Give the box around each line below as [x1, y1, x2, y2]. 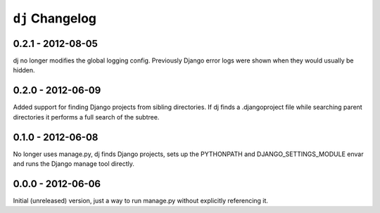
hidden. [13, 66, 35, 75]
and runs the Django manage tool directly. [13, 160, 135, 168]
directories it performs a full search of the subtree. [13, 112, 160, 121]
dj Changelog [13, 11, 97, 26]
